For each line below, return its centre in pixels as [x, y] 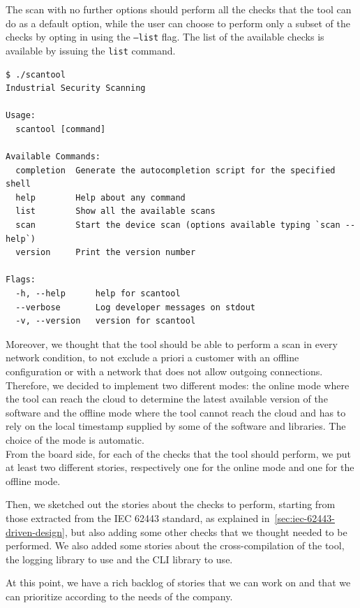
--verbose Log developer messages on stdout [135, 307]
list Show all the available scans [115, 211]
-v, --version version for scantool [106, 321]
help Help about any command [100, 197]
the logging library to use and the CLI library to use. [119, 559]
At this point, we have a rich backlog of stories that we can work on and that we [178, 582]
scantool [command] [61, 129]
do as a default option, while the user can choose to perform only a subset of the [178, 23]
